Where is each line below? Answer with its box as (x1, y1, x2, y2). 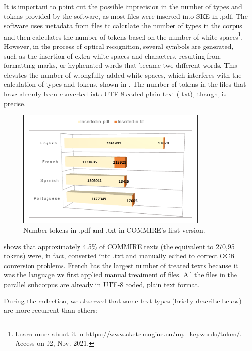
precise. (4, 98, 26, 108)
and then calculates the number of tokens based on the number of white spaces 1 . (4, 30, 243, 42)
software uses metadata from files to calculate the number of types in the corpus (4, 20, 242, 31)
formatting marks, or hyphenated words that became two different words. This (4, 60, 237, 70)
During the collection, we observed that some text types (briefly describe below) (4, 295, 242, 305)
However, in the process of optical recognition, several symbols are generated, (4, 41, 234, 51)
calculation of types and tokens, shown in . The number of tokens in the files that (4, 79, 246, 89)
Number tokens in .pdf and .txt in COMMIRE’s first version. (23, 225, 205, 235)
